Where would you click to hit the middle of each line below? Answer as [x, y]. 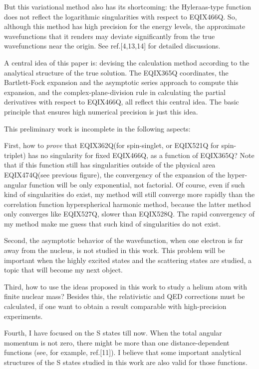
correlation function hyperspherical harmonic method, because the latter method [128, 204]
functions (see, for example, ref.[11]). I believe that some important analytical [123, 352]
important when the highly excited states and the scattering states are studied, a [128, 260]
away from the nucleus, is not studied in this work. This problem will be [115, 250]
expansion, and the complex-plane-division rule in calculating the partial [115, 92]
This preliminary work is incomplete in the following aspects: [97, 128]
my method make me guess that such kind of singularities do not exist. [113, 223]
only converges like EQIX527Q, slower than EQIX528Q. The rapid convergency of [129, 214]
